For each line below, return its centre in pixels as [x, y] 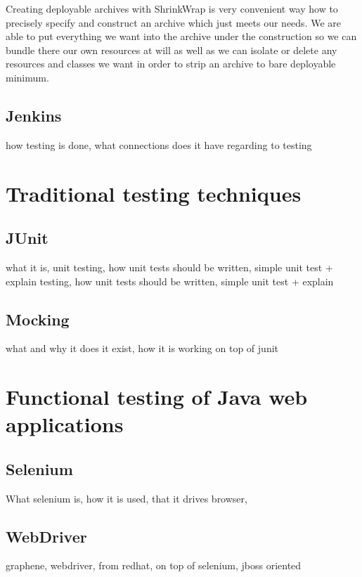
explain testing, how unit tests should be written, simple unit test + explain [170, 281]
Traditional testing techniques [154, 193]
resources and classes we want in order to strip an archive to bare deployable [171, 64]
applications [65, 424]
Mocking [38, 319]
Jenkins [34, 115]
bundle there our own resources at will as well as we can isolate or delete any [172, 50]
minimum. [27, 77]
